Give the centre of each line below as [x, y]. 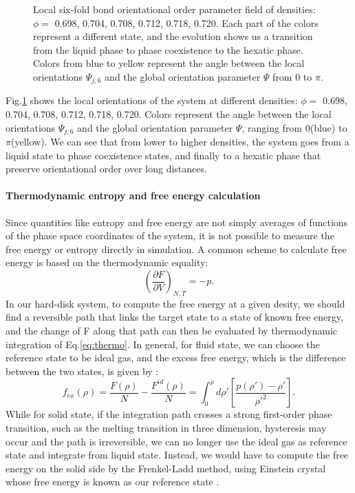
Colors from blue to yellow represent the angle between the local [169, 63]
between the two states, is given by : [82, 371]
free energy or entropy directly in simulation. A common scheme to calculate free [176, 249]
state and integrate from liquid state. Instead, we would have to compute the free [177, 455]
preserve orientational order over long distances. [106, 169]
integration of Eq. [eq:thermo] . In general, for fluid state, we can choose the [163, 344]
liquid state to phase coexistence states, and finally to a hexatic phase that [163, 155]
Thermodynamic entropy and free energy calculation [133, 195]
